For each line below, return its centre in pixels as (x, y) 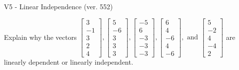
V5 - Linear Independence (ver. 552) (59, 6)
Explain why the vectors (40, 37)
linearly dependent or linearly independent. (69, 61)
